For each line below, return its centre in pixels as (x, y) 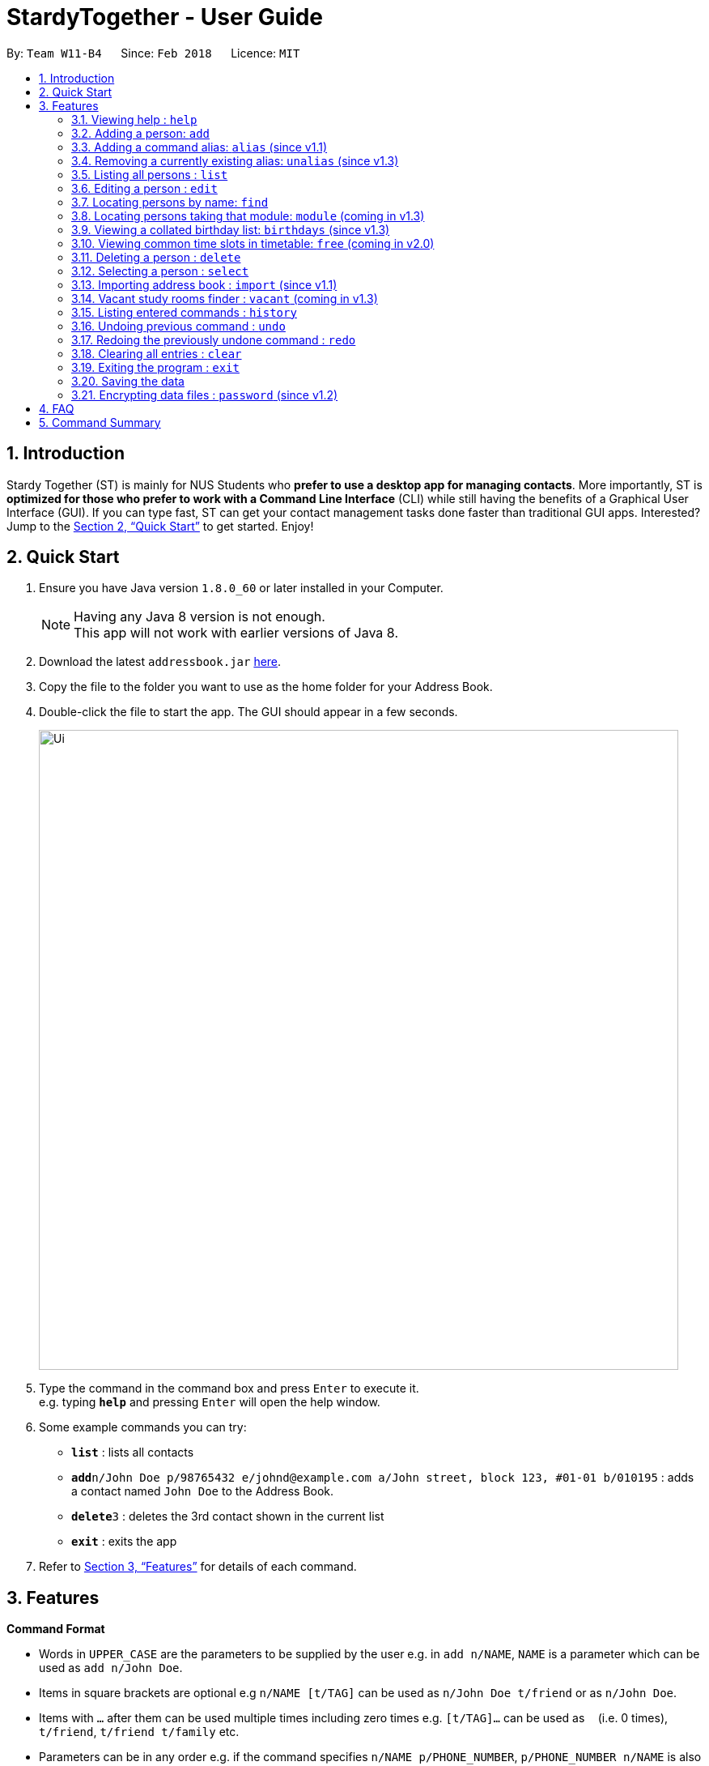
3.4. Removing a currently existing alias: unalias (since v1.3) (235, 160)
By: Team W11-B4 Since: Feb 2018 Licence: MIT (153, 53)
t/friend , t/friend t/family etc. (139, 1732)
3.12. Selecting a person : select (160, 271)
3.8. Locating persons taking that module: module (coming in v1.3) (248, 215)
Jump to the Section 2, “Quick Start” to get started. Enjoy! (160, 526)
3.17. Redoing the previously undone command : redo (214, 339)
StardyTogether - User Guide (165, 17)
